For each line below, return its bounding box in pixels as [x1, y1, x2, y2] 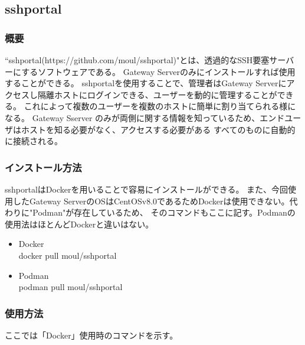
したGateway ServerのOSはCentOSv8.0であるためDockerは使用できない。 [12, 194, 290, 207]
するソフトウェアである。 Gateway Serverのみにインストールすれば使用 [21, 65, 296, 77]
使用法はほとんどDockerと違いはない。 [5, 217, 154, 230]
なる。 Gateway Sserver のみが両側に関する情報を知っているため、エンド [5, 111, 285, 123]
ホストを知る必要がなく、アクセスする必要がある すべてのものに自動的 [21, 123, 296, 135]
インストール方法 [5, 160, 82, 174]
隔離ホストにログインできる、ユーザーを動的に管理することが [37, 88, 277, 100]
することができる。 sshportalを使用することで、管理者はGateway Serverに [5, 77, 287, 89]
